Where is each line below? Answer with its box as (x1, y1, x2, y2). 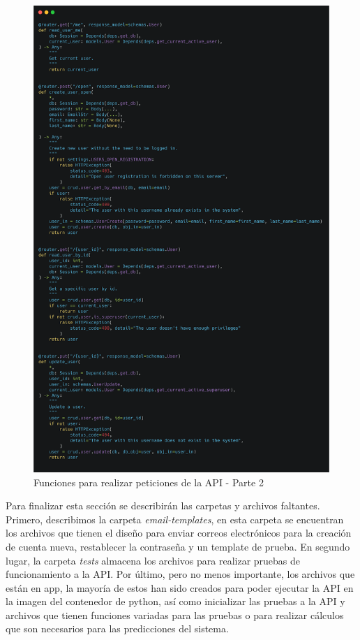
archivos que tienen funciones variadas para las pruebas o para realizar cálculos (6, 607, 344, 622)
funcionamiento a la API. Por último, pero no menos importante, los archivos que (6, 567, 355, 581)
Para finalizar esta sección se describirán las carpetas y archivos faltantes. (6, 498, 320, 513)
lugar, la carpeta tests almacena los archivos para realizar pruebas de (6, 553, 301, 567)
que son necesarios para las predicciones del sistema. (6, 621, 229, 636)
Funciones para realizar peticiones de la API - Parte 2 (33, 474, 264, 489)
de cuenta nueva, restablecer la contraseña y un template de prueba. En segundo (6, 539, 350, 553)
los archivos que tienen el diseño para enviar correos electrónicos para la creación (6, 525, 352, 540)
